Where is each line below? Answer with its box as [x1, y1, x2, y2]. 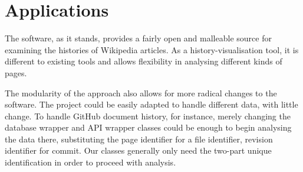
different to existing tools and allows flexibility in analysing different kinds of [5, 55, 282, 67]
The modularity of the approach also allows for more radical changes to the [5, 86, 277, 99]
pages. [5, 66, 27, 79]
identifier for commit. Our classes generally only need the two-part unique [5, 144, 272, 157]
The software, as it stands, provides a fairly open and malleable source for [5, 32, 272, 44]
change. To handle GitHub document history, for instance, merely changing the [5, 109, 291, 122]
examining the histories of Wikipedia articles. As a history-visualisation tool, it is [5, 43, 299, 56]
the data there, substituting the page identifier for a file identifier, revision [5, 132, 273, 145]
